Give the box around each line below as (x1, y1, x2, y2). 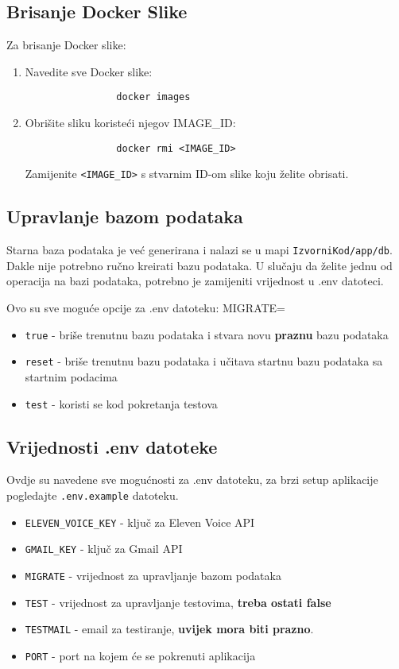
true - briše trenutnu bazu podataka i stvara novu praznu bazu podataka (25, 326, 389, 342)
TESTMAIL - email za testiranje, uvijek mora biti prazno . (25, 621, 314, 637)
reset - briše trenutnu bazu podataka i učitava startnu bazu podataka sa (25, 353, 383, 369)
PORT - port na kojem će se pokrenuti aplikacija (25, 647, 256, 663)
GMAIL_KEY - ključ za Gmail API (25, 540, 183, 557)
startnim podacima (25, 368, 118, 385)
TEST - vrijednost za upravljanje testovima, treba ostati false (25, 594, 331, 610)
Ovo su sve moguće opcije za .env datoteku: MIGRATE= (6, 300, 286, 315)
